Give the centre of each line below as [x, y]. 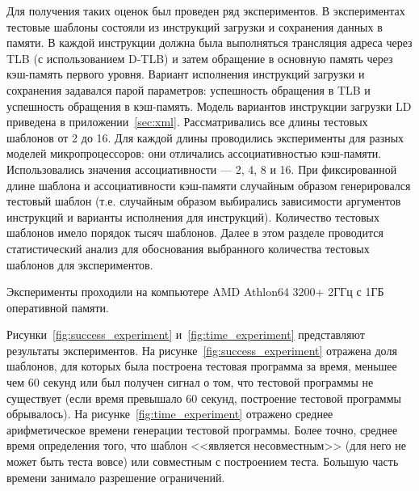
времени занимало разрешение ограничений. [116, 477]
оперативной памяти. [58, 307]
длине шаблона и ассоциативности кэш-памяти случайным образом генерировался [209, 185]
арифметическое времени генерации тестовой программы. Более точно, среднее [202, 429]
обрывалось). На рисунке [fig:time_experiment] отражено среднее [170, 414]
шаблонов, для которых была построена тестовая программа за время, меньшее [202, 366]
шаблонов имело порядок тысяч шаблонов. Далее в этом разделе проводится [195, 233]
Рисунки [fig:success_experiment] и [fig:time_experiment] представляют [186, 334]
